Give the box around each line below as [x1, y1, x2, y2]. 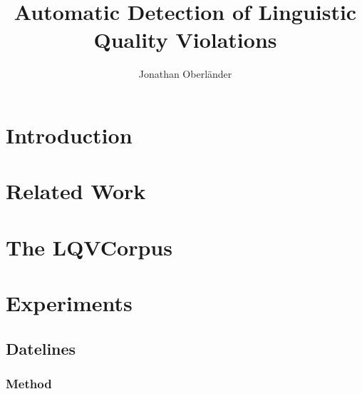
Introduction [6, 120, 133, 149]
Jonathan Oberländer [138, 66, 232, 81]
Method [6, 374, 52, 392]
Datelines [6, 337, 76, 359]
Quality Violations [93, 25, 277, 54]
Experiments [6, 288, 133, 318]
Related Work [6, 176, 146, 206]
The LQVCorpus [6, 232, 172, 261]
